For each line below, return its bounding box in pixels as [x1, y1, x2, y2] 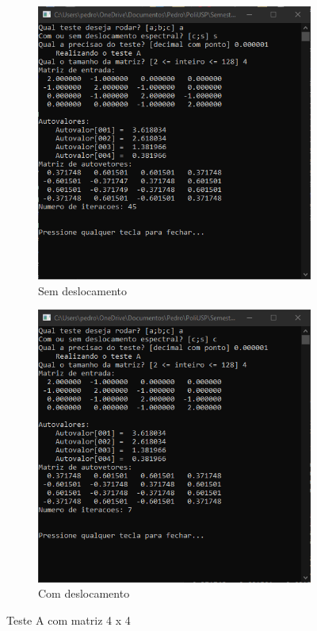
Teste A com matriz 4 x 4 [6, 611, 131, 628]
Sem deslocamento [38, 282, 128, 298]
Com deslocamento [38, 585, 130, 602]
